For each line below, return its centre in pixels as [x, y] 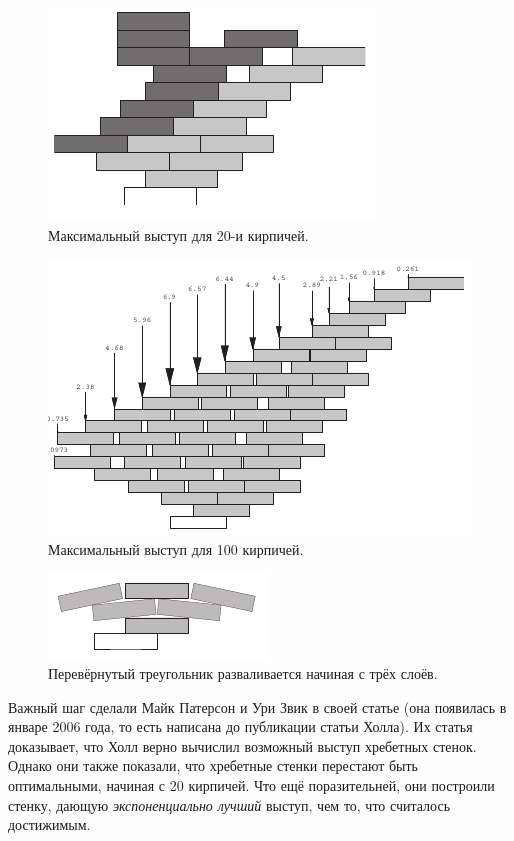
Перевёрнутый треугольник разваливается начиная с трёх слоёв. [243, 672]
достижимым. [49, 824]
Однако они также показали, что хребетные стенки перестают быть [213, 765]
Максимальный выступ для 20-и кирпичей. [178, 234]
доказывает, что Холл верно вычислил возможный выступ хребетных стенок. [242, 745]
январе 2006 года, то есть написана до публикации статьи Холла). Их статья [240, 726]
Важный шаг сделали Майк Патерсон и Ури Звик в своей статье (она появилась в [257, 706]
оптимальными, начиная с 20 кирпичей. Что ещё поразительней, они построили [251, 784]
